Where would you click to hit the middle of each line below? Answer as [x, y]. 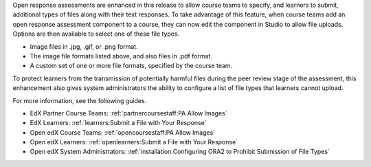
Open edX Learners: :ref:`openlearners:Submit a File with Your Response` [134, 142]
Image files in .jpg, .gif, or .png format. [84, 46]
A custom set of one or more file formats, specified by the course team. [131, 66]
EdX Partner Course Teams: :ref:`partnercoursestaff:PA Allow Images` [128, 113]
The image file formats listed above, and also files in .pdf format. [121, 56]
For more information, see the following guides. [80, 100]
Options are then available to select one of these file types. [96, 34]
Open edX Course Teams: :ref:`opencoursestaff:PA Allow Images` [123, 132]
